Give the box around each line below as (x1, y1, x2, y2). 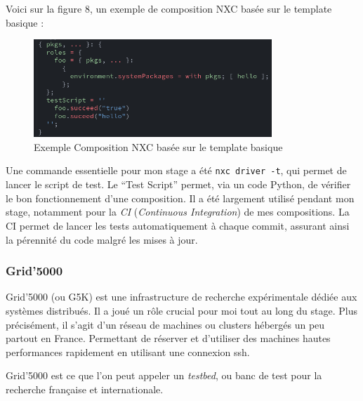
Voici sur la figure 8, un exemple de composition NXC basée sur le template (6, 1, 332, 15)
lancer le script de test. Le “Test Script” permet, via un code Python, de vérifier (6, 177, 351, 192)
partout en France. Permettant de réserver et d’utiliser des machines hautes (6, 331, 331, 346)
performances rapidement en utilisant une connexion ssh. (6, 344, 250, 359)
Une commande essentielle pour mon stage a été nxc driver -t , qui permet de (6, 163, 347, 178)
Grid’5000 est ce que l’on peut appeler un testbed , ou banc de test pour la (6, 368, 322, 383)
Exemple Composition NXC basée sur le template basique (34, 139, 283, 154)
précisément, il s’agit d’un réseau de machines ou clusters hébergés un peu (6, 317, 325, 331)
